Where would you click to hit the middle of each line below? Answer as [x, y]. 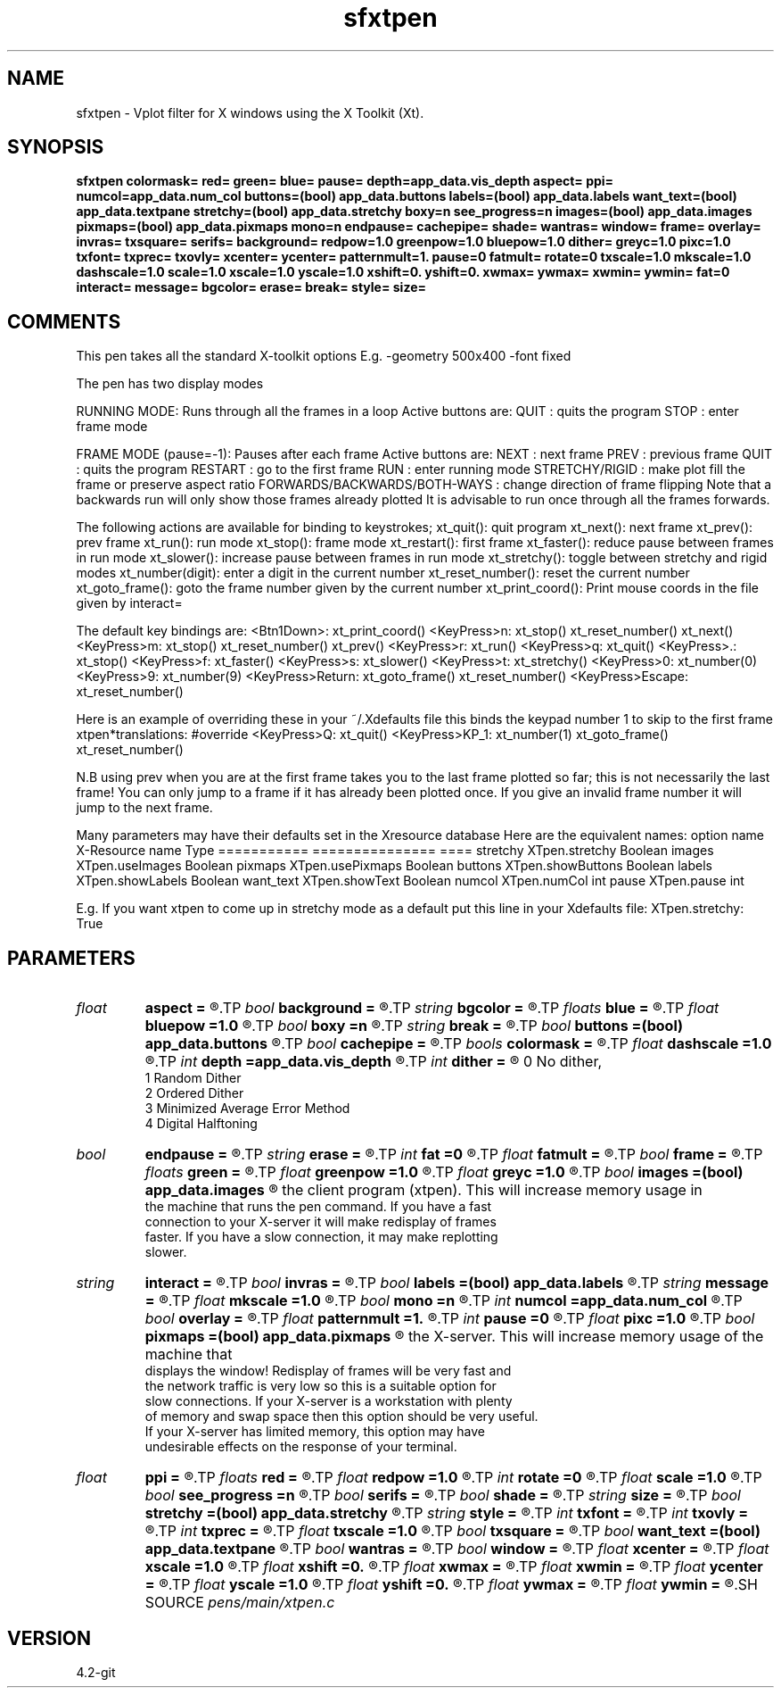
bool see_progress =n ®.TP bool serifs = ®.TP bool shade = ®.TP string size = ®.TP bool [443, 1496]
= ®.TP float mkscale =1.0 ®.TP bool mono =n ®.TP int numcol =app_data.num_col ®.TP [444, 1301]
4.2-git [96, 1672]
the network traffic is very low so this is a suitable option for [321, 1386]
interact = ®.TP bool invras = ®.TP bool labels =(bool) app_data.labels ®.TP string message [457, 1283]
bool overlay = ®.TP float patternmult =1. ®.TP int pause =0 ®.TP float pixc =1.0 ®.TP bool [450, 1319]
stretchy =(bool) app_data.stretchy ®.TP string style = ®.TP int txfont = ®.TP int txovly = [447, 1513]
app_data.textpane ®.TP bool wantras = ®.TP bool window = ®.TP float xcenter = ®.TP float [457, 1549]
